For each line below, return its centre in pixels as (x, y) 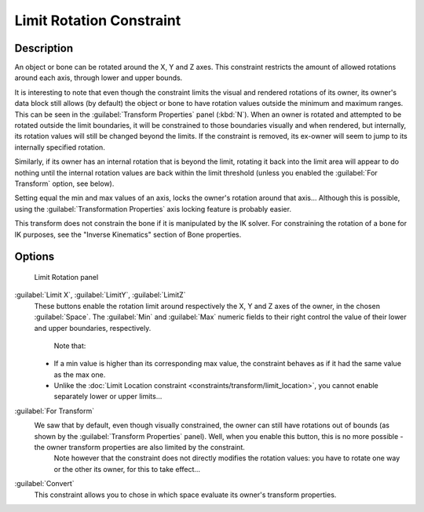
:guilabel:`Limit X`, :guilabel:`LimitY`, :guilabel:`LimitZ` (100, 295)
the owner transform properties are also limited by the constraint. (139, 448)
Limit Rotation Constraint (98, 20)
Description (44, 48)
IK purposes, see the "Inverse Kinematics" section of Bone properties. (128, 234)
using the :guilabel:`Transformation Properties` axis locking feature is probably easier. (153, 209)
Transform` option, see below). (64, 183)
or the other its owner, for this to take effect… (127, 469)
